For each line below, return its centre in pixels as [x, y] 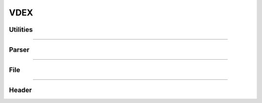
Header [20, 90]
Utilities [21, 30]
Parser [19, 50]
